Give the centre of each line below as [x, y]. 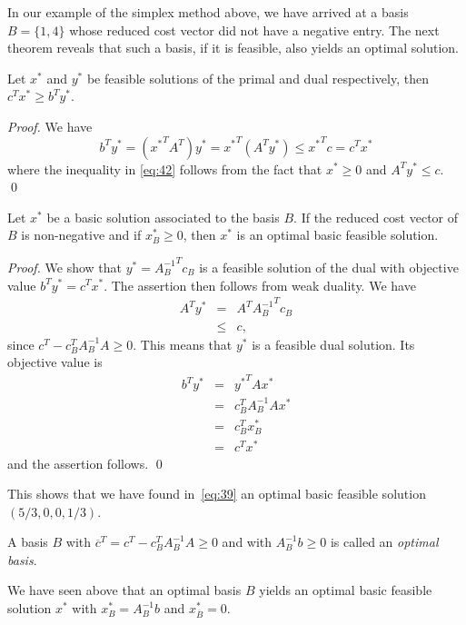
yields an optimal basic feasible [346, 590]
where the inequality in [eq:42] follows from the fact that [165, 169]
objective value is [55, 362]
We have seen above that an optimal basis [124, 590]
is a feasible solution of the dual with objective [329, 267]
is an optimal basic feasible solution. [337, 235]
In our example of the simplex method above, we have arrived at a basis [208, 12]
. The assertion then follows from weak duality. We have [260, 285]
